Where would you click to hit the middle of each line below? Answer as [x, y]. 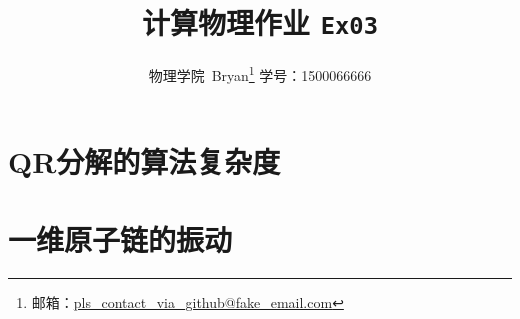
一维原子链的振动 [120, 238]
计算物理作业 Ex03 [260, 22]
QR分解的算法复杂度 [144, 160]
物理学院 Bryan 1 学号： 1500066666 [260, 73]
